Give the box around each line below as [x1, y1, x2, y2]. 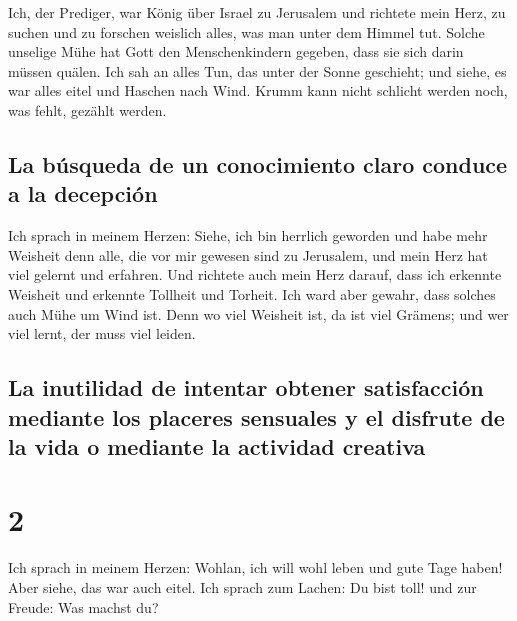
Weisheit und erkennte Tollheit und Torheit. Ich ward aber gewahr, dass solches [8, 283, 496, 304]
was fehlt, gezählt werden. [8, 99, 167, 120]
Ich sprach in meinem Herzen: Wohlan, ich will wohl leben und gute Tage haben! [8, 557, 503, 578]
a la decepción [8, 178, 158, 209]
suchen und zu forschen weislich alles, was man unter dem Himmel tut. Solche [8, 21, 485, 42]
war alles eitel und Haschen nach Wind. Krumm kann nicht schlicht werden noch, [8, 80, 508, 101]
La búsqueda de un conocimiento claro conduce [8, 148, 508, 179]
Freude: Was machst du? [8, 596, 159, 617]
